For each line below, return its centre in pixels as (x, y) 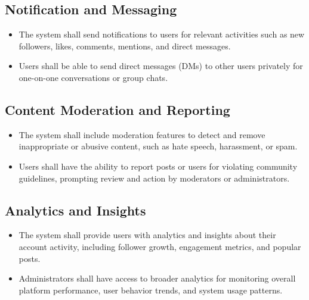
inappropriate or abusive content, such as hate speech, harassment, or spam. (158, 146)
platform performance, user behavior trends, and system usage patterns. (151, 290)
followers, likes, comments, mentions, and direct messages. (125, 46)
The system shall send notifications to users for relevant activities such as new (162, 34)
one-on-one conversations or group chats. (93, 77)
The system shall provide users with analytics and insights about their (147, 235)
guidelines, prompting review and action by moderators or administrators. (154, 178)
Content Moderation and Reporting (118, 109)
